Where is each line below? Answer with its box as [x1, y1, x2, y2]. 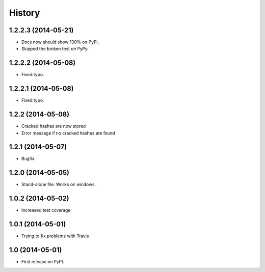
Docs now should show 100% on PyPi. [21, 39, 99, 45]
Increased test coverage [21, 207, 71, 213]
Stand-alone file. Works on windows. [21, 182, 96, 188]
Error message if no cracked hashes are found [21, 130, 115, 136]
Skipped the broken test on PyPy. [21, 46, 89, 52]
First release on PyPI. [21, 259, 65, 265]
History [9, 7, 40, 18]
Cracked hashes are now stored [21, 123, 86, 129]
